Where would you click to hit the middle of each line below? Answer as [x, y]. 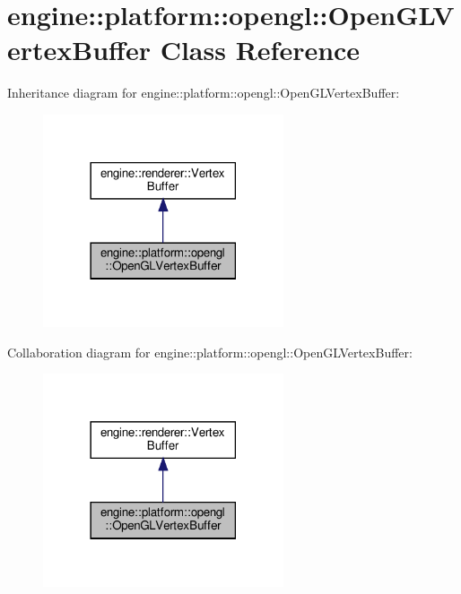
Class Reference [260, 50]
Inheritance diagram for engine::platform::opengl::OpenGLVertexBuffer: [204, 93]
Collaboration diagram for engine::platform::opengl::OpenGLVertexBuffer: [210, 352]
